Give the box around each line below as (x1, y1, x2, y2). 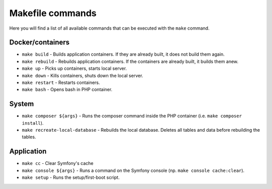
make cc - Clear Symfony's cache (22, 160, 94, 166)
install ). (22, 120, 44, 126)
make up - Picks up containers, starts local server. (22, 65, 127, 71)
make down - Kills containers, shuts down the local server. (22, 72, 144, 78)
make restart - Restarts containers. (22, 79, 100, 85)
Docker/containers (9, 38, 70, 47)
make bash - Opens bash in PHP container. (22, 86, 113, 92)
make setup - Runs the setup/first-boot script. (22, 174, 120, 180)
